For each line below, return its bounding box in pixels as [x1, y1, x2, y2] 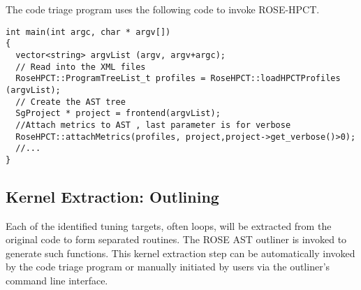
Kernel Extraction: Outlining [6, 185, 219, 207]
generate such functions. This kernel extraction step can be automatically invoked [6, 245, 355, 260]
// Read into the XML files [15, 61, 146, 72]
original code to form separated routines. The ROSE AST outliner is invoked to [6, 232, 347, 247]
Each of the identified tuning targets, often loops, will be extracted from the [6, 218, 332, 233]
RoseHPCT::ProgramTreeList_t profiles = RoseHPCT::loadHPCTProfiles [15, 73, 341, 84]
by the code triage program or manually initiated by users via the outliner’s [6, 259, 330, 274]
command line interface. [6, 273, 108, 288]
